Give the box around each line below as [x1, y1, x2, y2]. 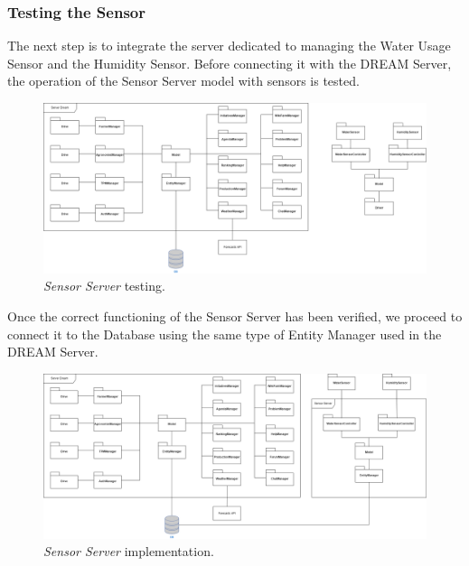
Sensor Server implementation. [43, 542, 214, 561]
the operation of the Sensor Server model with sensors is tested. [7, 71, 360, 90]
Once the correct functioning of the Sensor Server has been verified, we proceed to [7, 307, 463, 325]
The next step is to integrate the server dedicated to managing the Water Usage [7, 36, 451, 55]
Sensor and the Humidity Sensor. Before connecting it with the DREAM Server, [7, 53, 452, 72]
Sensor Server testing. [43, 276, 165, 295]
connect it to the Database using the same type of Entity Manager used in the [7, 324, 442, 343]
